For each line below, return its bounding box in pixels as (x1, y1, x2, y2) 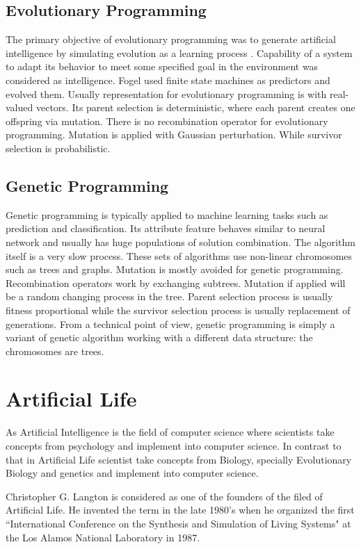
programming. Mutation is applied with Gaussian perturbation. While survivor (6, 127, 342, 142)
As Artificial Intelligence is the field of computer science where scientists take (6, 425, 335, 439)
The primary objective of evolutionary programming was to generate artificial (6, 32, 336, 47)
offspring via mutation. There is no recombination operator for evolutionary (6, 113, 328, 128)
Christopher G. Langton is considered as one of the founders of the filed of (6, 489, 323, 503)
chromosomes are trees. (6, 343, 104, 358)
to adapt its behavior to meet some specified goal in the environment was (6, 59, 319, 74)
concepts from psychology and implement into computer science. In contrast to (6, 439, 342, 452)
